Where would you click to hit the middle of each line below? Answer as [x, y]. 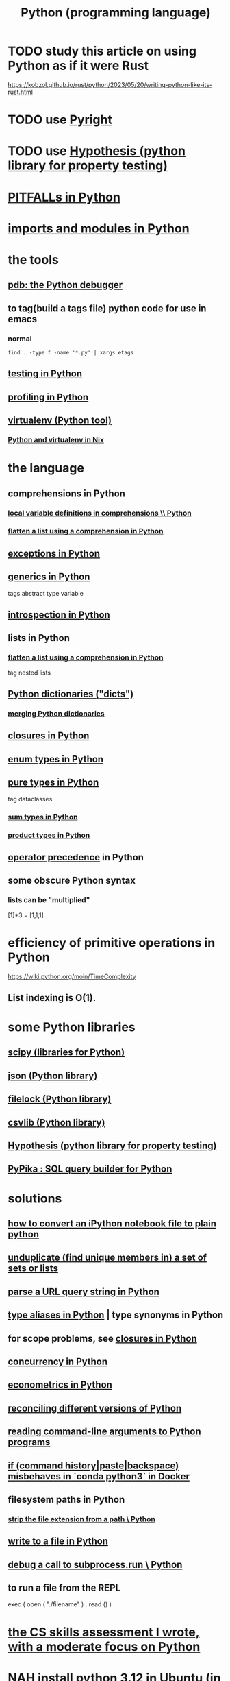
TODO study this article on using [102, 51]
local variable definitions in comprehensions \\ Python [100, 513]
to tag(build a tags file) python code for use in [107, 308]
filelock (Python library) [60, 1099]
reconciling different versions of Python [95, 1408]
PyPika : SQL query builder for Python [90, 1169]
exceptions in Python [54, 553]
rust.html [21, 92]
